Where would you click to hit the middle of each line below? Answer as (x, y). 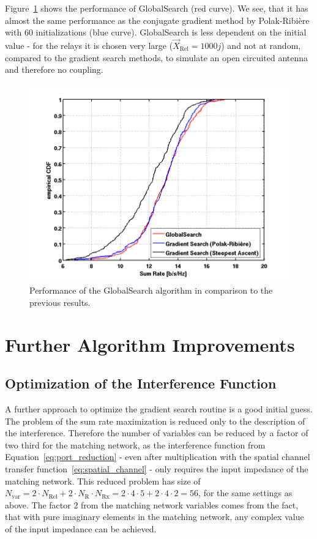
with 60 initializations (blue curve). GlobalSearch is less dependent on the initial (156, 32)
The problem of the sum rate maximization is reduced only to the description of (155, 421)
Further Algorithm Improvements (150, 344)
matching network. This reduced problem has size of (103, 481)
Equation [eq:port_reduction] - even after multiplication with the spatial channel (158, 457)
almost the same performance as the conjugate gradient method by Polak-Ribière (157, 20)
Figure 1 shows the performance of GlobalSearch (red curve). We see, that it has (157, 8)
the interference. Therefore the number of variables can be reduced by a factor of (157, 433)
